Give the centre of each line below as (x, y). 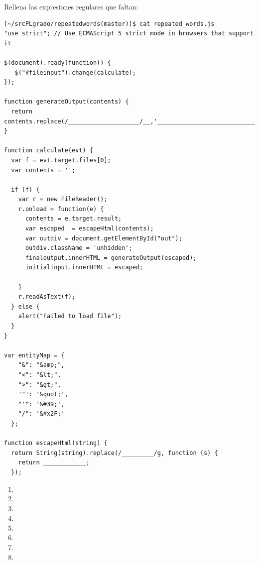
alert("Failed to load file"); (70, 316)
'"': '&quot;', (43, 395)
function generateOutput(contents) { (66, 102)
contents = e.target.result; (73, 219)
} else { (25, 306)
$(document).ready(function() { (58, 62)
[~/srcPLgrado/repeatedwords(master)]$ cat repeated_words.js (109, 24)
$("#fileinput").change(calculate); (75, 72)
